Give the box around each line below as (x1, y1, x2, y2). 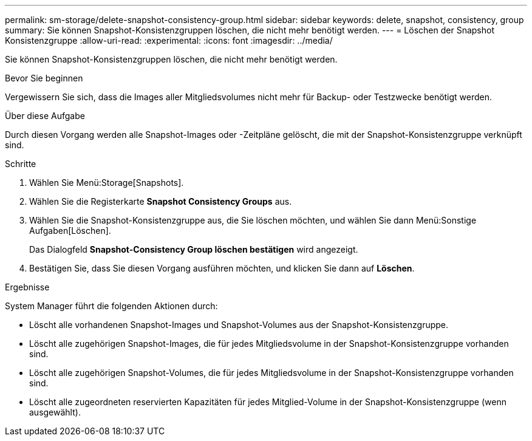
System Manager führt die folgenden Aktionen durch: (5, 301, 218, 311)
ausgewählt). (29, 407, 81, 417)
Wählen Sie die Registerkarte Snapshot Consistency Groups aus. (29, 196, 292, 207)
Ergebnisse (5, 282, 50, 292)
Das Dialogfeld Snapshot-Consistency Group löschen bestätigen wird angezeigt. (29, 244, 358, 255)
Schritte (5, 159, 36, 169)
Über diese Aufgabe (5, 111, 85, 121)
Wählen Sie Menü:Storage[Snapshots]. (29, 177, 184, 188)
